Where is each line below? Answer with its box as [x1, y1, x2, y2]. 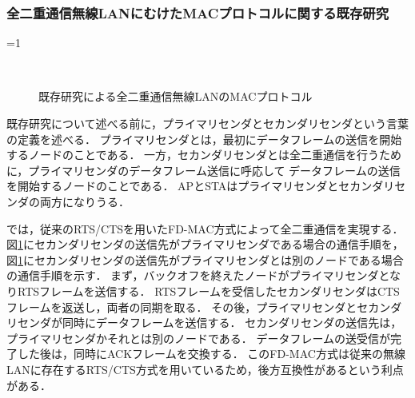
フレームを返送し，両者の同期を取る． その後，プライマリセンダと [6, 298, 357, 315]
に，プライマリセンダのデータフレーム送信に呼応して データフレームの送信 [6, 161, 401, 178]
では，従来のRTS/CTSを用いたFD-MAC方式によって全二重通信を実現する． [6, 220, 404, 237]
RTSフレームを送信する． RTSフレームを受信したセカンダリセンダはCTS [17, 282, 400, 299]
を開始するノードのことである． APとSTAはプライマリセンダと [6, 177, 339, 194]
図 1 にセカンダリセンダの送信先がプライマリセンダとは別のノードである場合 [6, 251, 404, 268]
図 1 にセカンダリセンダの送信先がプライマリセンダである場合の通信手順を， [6, 236, 404, 253]
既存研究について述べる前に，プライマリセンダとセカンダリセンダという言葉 [6, 115, 409, 131]
